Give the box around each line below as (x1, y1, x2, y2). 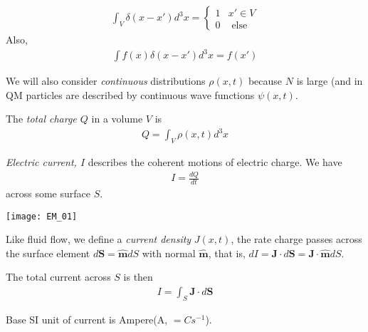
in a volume (91, 111, 143, 126)
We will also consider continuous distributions (6, 73, 206, 88)
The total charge (6, 111, 77, 126)
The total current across (6, 269, 111, 284)
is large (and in (296, 73, 363, 88)
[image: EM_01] (6, 211, 78, 222)
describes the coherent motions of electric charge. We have (88, 155, 342, 170)
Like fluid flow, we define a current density (6, 232, 191, 247)
